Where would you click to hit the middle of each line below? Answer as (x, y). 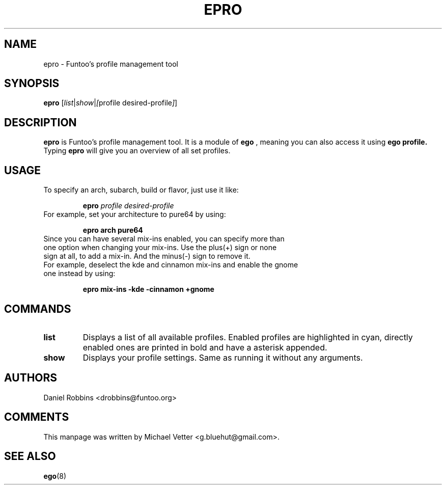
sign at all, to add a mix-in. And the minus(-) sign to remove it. (147, 256)
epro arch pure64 (113, 230)
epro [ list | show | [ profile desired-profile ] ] (110, 103)
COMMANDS (38, 309)
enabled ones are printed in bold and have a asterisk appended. (205, 347)
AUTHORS (31, 378)
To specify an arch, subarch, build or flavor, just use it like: (141, 190)
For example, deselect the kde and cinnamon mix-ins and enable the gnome (171, 265)
